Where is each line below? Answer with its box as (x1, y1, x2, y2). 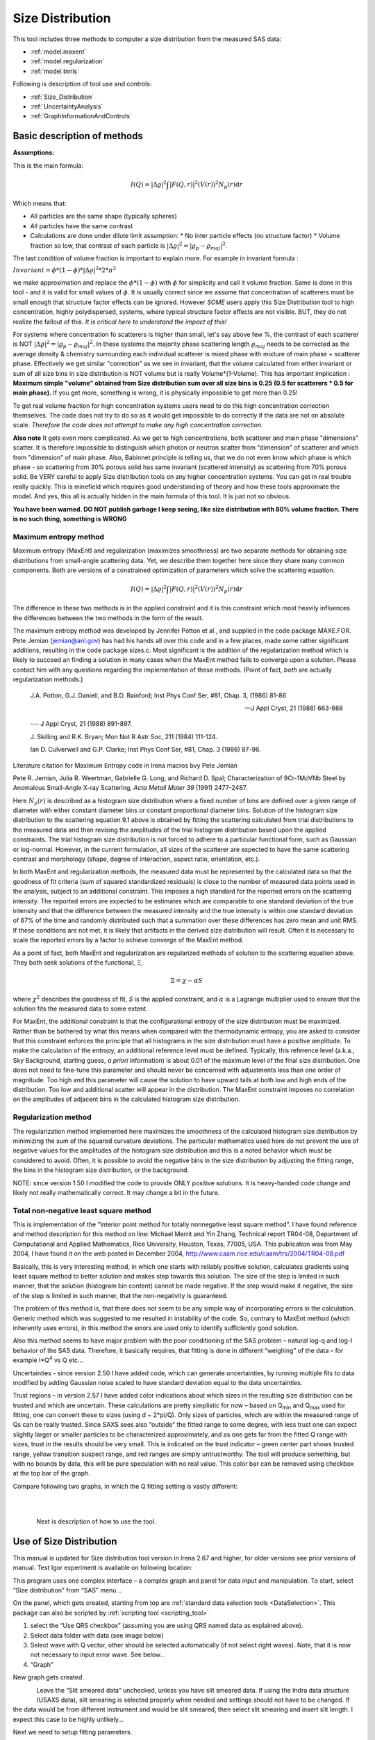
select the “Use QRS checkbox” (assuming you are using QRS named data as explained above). (30, 1622, 303, 1630)
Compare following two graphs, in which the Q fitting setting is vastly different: (12, 1482, 238, 1490)
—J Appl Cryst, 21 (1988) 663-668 (244, 704, 343, 712)
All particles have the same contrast (30, 221, 133, 230)
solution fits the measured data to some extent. (12, 1004, 149, 1013)
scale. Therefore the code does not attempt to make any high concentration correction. (12, 421, 263, 429)
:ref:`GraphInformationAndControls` (30, 112, 132, 120)
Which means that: (12, 199, 67, 208)
